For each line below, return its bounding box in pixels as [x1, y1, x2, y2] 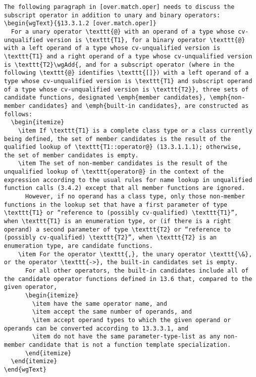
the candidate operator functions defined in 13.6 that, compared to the [4, 275, 253, 283]
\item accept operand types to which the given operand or [32, 316, 231, 324]
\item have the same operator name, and [32, 300, 167, 307]
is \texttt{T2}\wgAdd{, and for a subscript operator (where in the [4, 61, 235, 68]
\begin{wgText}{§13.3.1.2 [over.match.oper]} [4, 20, 156, 27]
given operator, [4, 283, 57, 291]
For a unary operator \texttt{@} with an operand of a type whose [11, 28, 235, 35]
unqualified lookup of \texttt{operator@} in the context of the [4, 168, 224, 176]
